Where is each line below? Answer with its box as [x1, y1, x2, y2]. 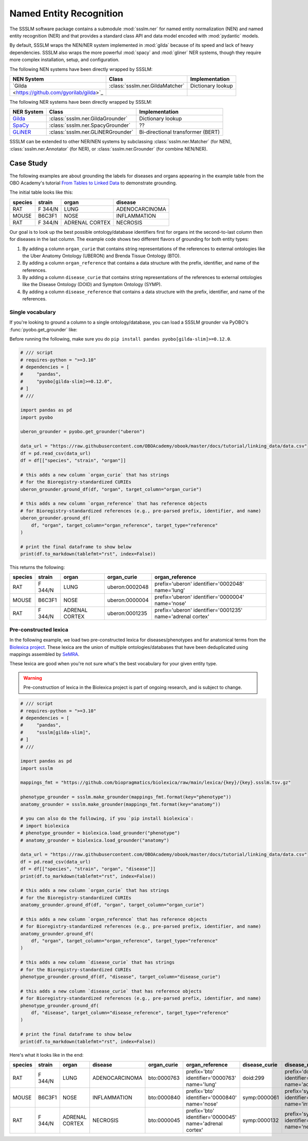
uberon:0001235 [107, 610, 147, 617]
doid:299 [242, 1074, 264, 1081]
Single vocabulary [9, 309, 56, 316]
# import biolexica [20, 822, 69, 829]
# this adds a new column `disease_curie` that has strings [20, 960, 175, 965]
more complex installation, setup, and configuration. [9, 57, 120, 63]
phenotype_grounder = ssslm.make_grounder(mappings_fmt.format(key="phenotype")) [20, 794, 232, 800]
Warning [23, 675, 42, 681]
